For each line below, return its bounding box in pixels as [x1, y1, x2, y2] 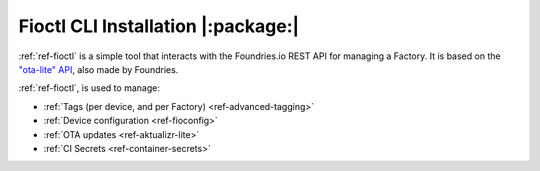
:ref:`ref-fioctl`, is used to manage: [18, 82, 160, 94]
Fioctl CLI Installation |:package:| [18, 15, 300, 37]
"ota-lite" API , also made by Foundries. [18, 63, 179, 75]
